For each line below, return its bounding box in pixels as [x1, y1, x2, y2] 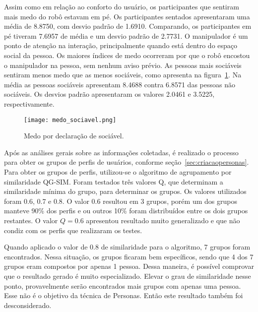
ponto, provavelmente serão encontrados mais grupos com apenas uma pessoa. [4, 280, 241, 291]
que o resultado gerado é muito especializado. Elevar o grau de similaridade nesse [4, 270, 251, 281]
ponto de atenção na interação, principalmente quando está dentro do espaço [4, 40, 238, 51]
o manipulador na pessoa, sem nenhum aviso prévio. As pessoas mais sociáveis [4, 60, 242, 70]
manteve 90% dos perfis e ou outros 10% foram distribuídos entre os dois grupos [4, 205, 248, 216]
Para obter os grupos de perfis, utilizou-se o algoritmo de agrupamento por [4, 166, 232, 177]
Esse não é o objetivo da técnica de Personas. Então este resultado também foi [4, 290, 243, 301]
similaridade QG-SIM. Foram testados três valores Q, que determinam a [4, 176, 223, 187]
